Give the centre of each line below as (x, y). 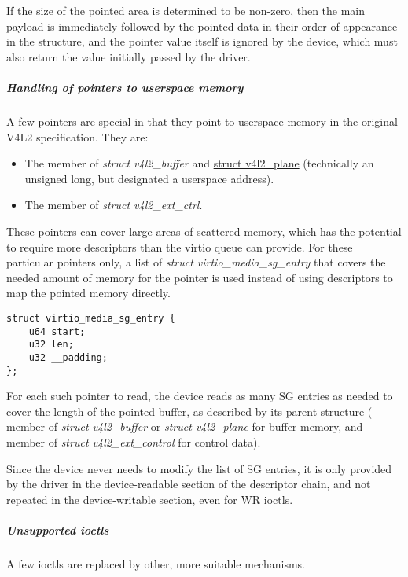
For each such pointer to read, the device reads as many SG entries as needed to (200, 396)
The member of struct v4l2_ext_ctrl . (114, 205)
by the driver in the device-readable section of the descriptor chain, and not (189, 484)
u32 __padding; (68, 357)
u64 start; (57, 331)
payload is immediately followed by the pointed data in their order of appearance (202, 26)
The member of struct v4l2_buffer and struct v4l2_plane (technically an (199, 163)
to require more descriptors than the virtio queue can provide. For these (180, 246)
